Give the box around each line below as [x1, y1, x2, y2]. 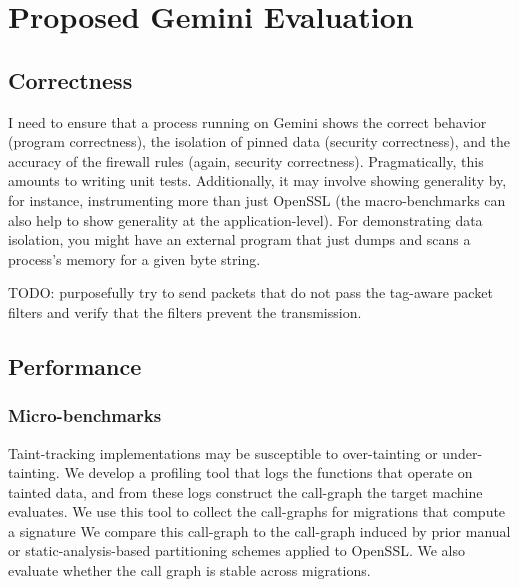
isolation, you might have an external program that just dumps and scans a [8, 229, 471, 250]
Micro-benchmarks [8, 403, 162, 428]
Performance [8, 350, 142, 381]
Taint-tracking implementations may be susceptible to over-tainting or [8, 442, 438, 463]
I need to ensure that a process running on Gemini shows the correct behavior [8, 111, 487, 132]
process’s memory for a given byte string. [8, 248, 261, 269]
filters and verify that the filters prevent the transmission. [8, 301, 362, 322]
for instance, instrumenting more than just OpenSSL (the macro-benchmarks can [8, 189, 506, 210]
